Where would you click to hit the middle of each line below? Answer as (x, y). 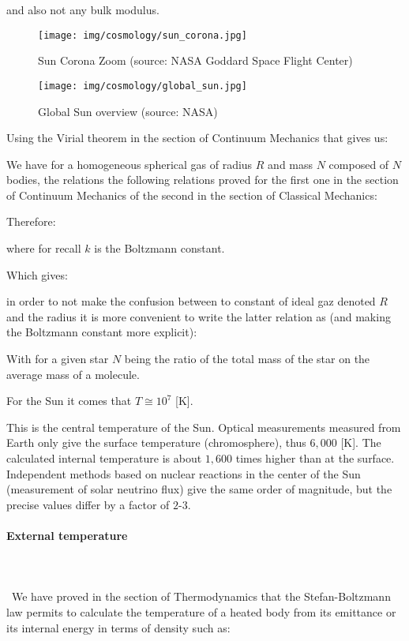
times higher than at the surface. (315, 458)
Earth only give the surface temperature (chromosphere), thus (156, 442)
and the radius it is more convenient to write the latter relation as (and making (199, 316)
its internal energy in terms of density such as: (118, 627)
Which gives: (37, 274)
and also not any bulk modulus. (83, 9)
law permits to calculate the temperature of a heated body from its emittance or (201, 611)
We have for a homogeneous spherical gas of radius (129, 164)
